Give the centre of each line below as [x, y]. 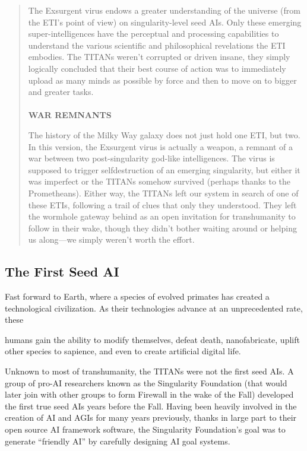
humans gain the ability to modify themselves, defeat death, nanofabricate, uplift [152, 339]
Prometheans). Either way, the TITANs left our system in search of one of [163, 193]
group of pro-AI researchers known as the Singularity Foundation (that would [146, 382]
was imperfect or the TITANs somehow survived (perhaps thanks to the [159, 181]
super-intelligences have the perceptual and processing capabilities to [153, 34]
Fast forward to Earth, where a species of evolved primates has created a [137, 296]
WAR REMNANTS [70, 115]
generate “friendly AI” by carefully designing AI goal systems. [118, 441]
